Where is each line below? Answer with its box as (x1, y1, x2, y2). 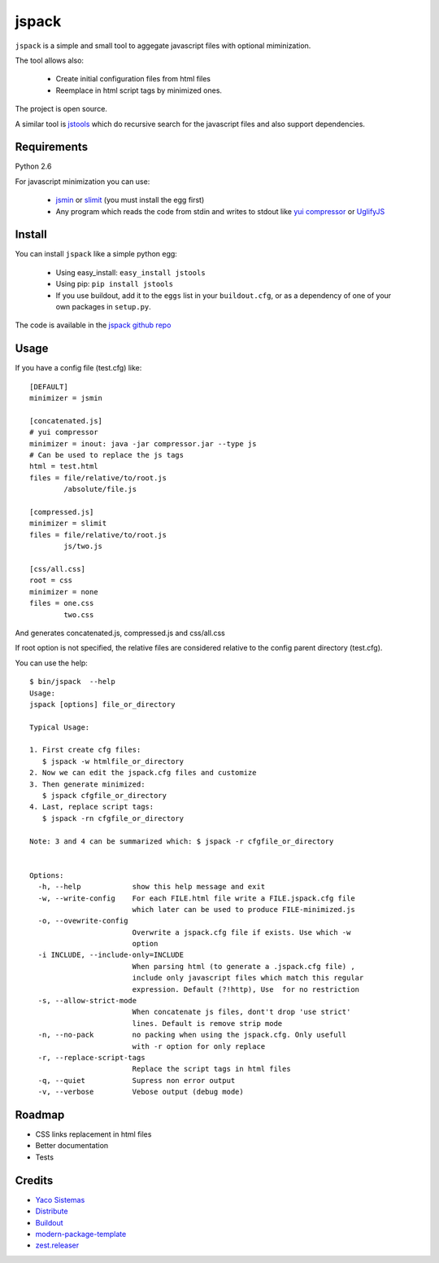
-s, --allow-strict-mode (37, 996, 137, 1006)
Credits (15, 1173, 54, 1187)
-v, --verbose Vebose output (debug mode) (37, 1087, 244, 1097)
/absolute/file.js (63, 485, 137, 494)
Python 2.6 (15, 161, 52, 171)
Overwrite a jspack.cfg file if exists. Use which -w (132, 928, 351, 936)
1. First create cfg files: (29, 745, 141, 755)
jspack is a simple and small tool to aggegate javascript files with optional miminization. (15, 41, 311, 50)
